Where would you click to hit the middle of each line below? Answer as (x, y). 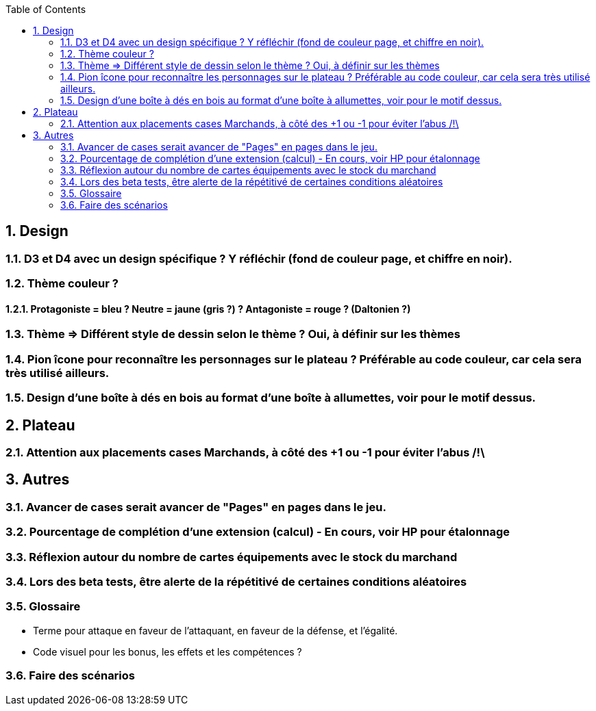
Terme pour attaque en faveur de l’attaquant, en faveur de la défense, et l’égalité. (215, 630)
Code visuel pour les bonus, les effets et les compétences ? (167, 651)
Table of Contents (46, 9)
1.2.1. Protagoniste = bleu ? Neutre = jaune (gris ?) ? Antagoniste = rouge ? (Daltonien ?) (208, 309)
